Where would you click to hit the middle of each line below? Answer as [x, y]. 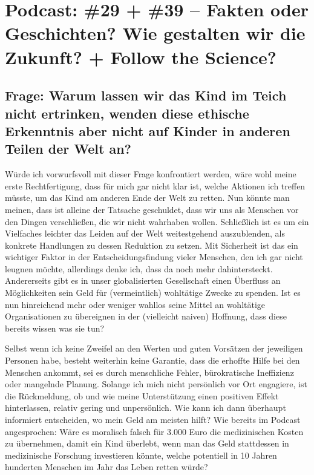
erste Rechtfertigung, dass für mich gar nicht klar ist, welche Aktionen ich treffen [155, 185]
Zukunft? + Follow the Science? [141, 57]
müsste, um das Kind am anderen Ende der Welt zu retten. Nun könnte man [147, 198]
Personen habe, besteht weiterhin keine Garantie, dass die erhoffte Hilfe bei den [152, 360]
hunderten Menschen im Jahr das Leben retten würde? [106, 467]
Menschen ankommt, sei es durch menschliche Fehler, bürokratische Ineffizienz [149, 372]
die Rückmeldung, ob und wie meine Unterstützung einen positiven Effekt [142, 395]
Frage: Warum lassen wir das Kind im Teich [146, 95]
